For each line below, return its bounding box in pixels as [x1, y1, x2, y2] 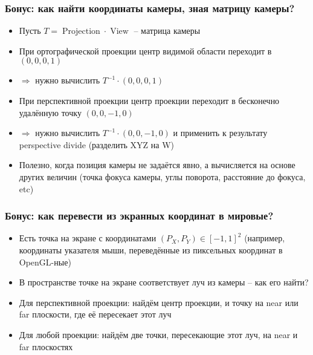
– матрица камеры [134, 24, 201, 37]
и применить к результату [173, 126, 268, 139]
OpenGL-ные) [19, 255, 71, 268]
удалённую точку [19, 106, 82, 119]
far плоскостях [19, 340, 73, 353]
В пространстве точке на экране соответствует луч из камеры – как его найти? [19, 276, 309, 288]
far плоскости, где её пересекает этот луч [19, 308, 172, 321]
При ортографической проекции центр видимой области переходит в [19, 44, 272, 57]
